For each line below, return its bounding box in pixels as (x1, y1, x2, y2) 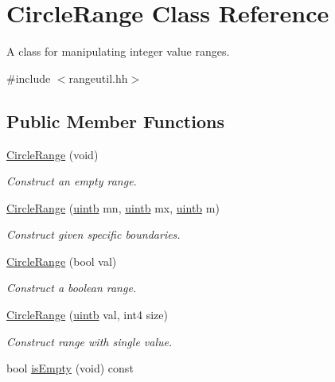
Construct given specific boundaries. (6, 226, 181, 243)
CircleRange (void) (6, 146, 99, 162)
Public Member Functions (6, 108, 224, 133)
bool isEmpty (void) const (6, 360, 134, 376)
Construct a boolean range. (6, 279, 137, 296)
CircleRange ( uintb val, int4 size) (6, 306, 168, 323)
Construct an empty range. (6, 173, 137, 189)
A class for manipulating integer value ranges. (6, 43, 230, 60)
